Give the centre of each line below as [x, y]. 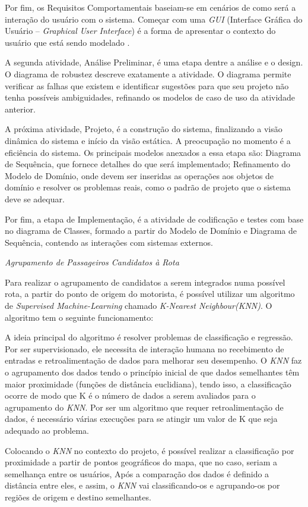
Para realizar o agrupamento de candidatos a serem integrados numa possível [145, 282]
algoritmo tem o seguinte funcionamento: [79, 317]
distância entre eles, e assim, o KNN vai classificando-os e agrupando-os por [142, 485]
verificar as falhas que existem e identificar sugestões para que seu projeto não [147, 85]
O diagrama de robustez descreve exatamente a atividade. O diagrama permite [148, 73]
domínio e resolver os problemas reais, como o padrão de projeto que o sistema [148, 187]
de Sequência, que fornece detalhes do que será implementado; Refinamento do [148, 164]
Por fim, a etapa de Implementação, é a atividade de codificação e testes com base [154, 219]
